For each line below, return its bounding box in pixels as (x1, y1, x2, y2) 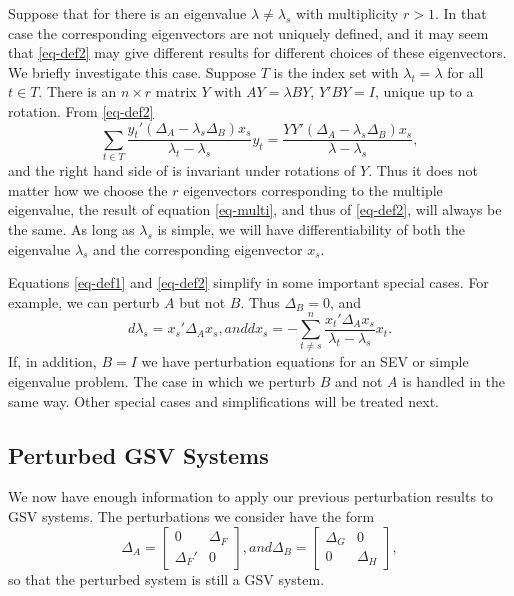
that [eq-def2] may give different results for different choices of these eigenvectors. (8, 42, 507, 63)
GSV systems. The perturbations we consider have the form (8, 505, 375, 526)
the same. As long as (8, 218, 135, 239)
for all (447, 61, 484, 82)
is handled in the (402, 371, 506, 391)
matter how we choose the (8, 179, 168, 200)
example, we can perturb (8, 291, 160, 312)
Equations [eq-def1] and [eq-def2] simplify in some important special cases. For (8, 272, 489, 293)
